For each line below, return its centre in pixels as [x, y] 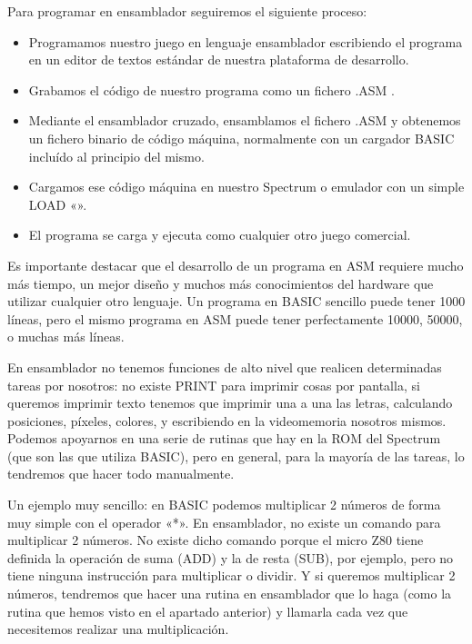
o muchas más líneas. [66, 337]
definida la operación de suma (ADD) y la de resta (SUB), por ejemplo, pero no [231, 557]
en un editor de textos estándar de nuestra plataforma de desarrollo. [219, 59]
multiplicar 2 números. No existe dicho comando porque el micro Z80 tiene [216, 540]
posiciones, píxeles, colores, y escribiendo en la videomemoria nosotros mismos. [227, 420]
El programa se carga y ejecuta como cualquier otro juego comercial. [220, 235]
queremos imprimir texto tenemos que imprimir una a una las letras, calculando [230, 403]
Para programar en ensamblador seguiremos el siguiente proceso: [187, 11]
